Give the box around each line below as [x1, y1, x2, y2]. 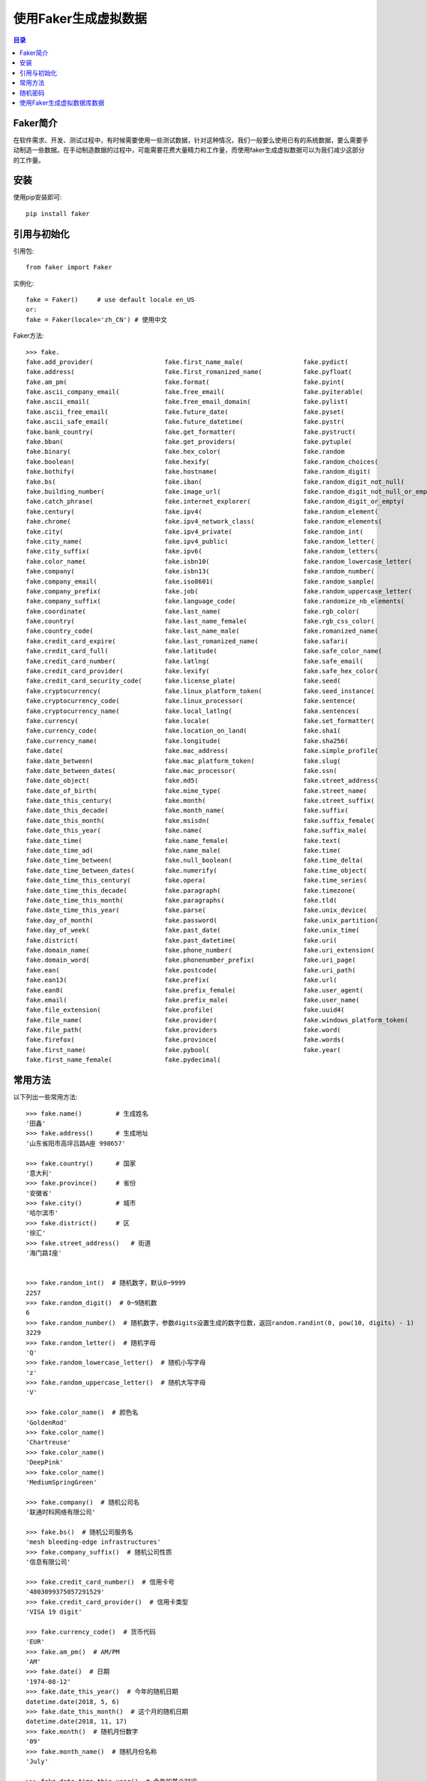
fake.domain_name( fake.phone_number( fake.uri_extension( [26, 946, 375, 954]
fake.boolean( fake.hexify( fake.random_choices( [26, 457, 379, 466]
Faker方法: [13, 331, 44, 340]
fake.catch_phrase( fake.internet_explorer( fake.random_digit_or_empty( [26, 497, 405, 506]
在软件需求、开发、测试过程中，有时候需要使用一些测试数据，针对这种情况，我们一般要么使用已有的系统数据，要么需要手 [13, 135, 369, 144]
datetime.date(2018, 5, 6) [26, 1698, 120, 1705]
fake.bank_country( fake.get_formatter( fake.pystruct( [26, 427, 356, 436]
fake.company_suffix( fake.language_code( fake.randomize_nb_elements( [26, 597, 405, 606]
